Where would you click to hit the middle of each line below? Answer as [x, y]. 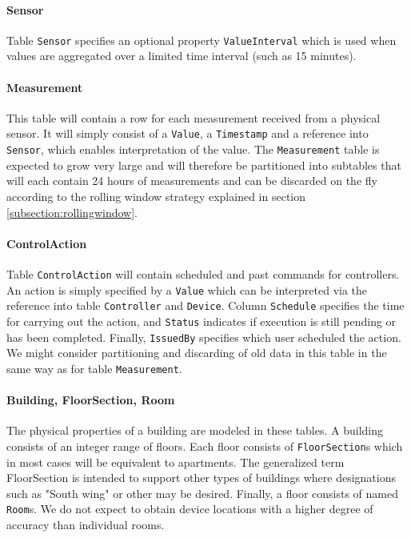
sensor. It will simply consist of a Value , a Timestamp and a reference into [188, 133]
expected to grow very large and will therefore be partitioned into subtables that [204, 165]
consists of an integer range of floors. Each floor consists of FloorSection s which [205, 446]
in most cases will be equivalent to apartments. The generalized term [176, 462]
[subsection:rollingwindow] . [72, 212]
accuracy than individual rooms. [86, 524]
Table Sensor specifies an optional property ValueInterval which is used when [202, 40]
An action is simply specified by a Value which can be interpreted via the [187, 289]
